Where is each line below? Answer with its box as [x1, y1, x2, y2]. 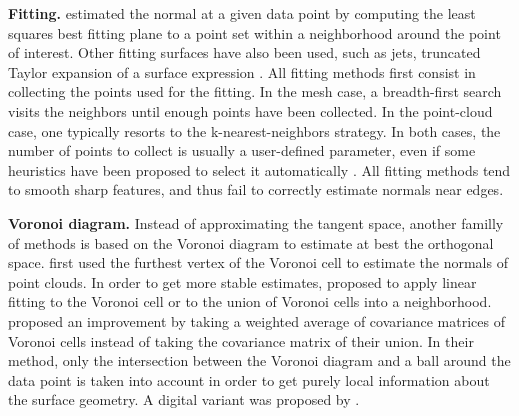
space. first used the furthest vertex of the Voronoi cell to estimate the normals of [8, 252, 508, 273]
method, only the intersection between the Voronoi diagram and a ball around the [8, 350, 511, 371]
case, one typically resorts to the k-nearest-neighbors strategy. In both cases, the [8, 120, 501, 141]
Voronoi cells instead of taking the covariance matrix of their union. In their [8, 330, 474, 351]
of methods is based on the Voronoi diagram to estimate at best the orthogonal [8, 232, 494, 253]
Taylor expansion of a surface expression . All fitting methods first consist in [8, 61, 476, 82]
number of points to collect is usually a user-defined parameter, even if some [8, 140, 476, 161]
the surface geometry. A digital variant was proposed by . [8, 389, 360, 410]
